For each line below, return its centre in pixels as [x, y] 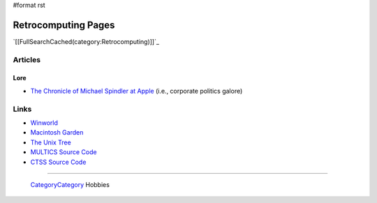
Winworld [44, 123]
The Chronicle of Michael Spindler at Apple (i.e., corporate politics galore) [136, 91]
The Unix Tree [51, 142]
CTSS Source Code [58, 162]
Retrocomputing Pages [64, 25]
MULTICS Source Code [64, 152]
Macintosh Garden [57, 133]
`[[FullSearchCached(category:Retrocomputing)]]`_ [86, 41]
